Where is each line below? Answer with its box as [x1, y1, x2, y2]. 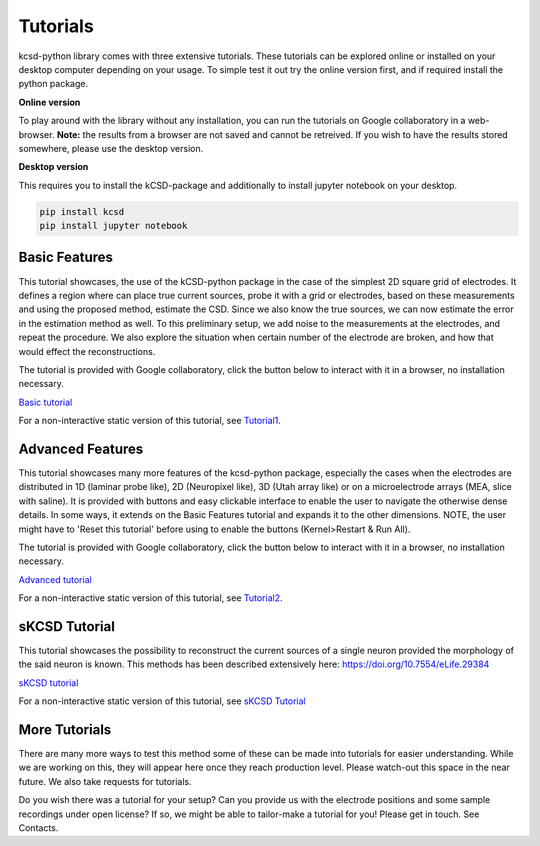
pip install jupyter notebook [39, 220, 188, 232]
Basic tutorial [18, 396, 73, 408]
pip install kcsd [39, 206, 125, 217]
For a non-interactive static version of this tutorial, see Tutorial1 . [18, 415, 282, 427]
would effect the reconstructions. [18, 345, 156, 357]
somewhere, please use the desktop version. [18, 142, 204, 154]
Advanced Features [18, 440, 144, 457]
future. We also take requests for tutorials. [18, 775, 192, 787]
